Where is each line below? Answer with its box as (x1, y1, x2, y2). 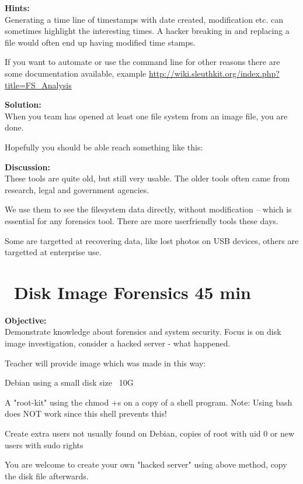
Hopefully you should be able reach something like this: (5, 140, 203, 153)
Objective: (5, 314, 47, 326)
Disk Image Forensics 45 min (14, 280, 251, 304)
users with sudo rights (5, 438, 83, 451)
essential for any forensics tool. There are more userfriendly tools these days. (5, 214, 278, 226)
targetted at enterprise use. (5, 246, 102, 258)
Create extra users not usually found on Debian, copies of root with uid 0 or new (5, 427, 295, 439)
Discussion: (5, 160, 50, 173)
